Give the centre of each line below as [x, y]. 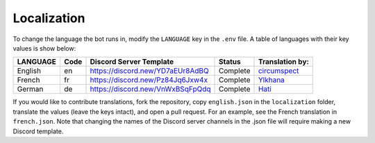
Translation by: [283, 62]
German [30, 89]
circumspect [278, 71]
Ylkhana [271, 80]
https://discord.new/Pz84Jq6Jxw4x [149, 80]
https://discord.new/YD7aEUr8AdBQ [149, 71]
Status [230, 62]
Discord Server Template [132, 62]
